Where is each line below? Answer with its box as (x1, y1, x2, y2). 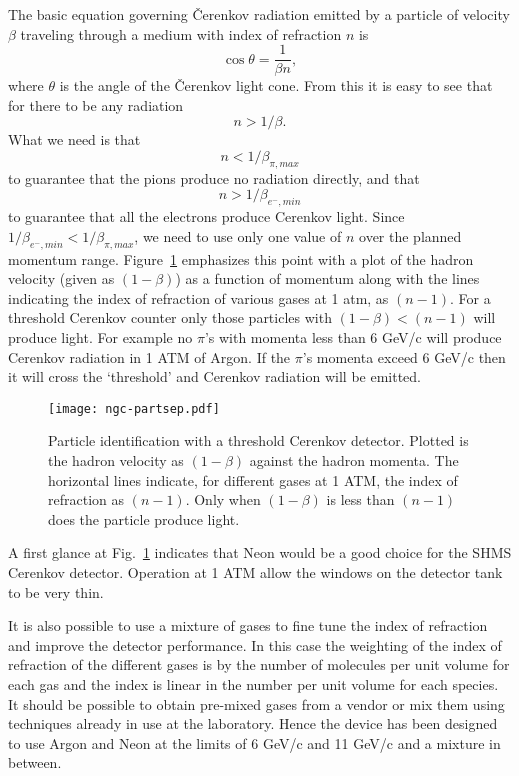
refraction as (48, 489, 124, 510)
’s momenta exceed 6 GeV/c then (302, 346, 506, 367)
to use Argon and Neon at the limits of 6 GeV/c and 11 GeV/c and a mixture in (8, 732, 501, 753)
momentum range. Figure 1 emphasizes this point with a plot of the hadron (8, 248, 474, 269)
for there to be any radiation (8, 94, 184, 115)
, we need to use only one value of (134, 225, 342, 246)
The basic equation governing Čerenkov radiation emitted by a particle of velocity (8, 4, 510, 24)
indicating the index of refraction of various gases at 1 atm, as (8, 287, 389, 308)
